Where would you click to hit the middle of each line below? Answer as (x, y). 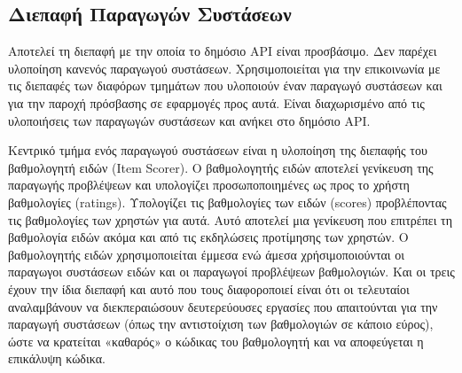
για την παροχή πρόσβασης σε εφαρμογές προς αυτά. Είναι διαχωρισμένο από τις (216, 102)
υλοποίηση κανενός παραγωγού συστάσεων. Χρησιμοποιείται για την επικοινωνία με (224, 68)
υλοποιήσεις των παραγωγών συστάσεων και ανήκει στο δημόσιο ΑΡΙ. (189, 120)
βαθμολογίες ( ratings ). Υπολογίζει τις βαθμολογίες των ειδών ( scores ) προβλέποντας (227, 202)
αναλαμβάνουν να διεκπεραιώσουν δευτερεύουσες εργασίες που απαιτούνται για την (223, 306)
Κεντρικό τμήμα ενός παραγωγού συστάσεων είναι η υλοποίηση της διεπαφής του (218, 150)
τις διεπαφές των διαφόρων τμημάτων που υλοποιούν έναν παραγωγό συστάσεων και (225, 85)
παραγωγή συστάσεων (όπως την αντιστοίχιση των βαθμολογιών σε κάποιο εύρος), (221, 324)
